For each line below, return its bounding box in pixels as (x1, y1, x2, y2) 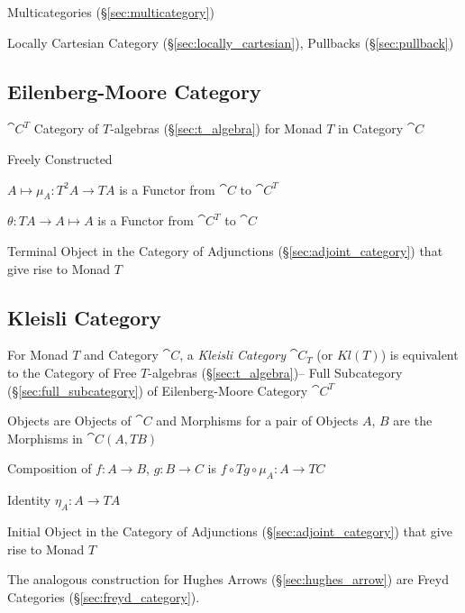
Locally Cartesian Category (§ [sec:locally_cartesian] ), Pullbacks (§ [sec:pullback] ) (7, 32, 454, 51)
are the (393, 411, 433, 430)
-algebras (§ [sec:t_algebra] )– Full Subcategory (148, 362, 403, 381)
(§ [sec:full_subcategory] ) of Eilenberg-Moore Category (7, 380, 308, 399)
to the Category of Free (7, 362, 137, 381)
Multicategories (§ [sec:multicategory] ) (7, 3, 214, 21)
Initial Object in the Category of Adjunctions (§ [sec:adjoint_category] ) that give (7, 521, 452, 540)
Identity (7, 490, 51, 509)
